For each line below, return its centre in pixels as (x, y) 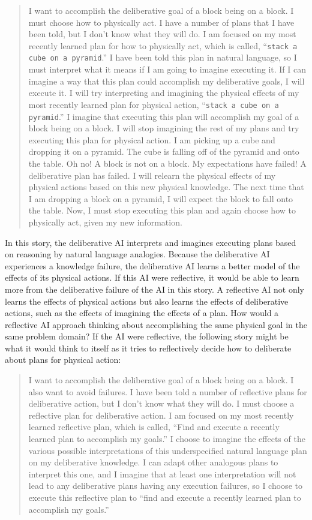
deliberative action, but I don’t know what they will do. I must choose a (161, 403)
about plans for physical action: (63, 360)
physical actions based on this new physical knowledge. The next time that (166, 187)
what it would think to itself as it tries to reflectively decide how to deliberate (148, 348)
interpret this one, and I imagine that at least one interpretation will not (162, 474)
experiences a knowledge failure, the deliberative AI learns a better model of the (152, 265)
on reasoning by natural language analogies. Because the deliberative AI (137, 254)
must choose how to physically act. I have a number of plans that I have (161, 22)
